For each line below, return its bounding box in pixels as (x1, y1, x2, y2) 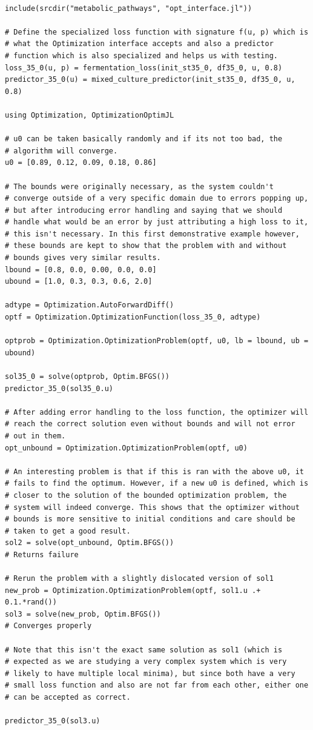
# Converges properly (5, 621, 92, 631)
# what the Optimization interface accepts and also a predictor (5, 39, 274, 49)
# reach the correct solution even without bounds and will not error (5, 420, 295, 429)
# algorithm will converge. (5, 146, 118, 155)
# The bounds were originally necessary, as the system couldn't (5, 182, 274, 191)
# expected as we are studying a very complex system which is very (5, 657, 287, 666)
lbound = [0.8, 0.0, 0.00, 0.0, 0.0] (5, 265, 157, 274)
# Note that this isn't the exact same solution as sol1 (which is (5, 645, 283, 654)
